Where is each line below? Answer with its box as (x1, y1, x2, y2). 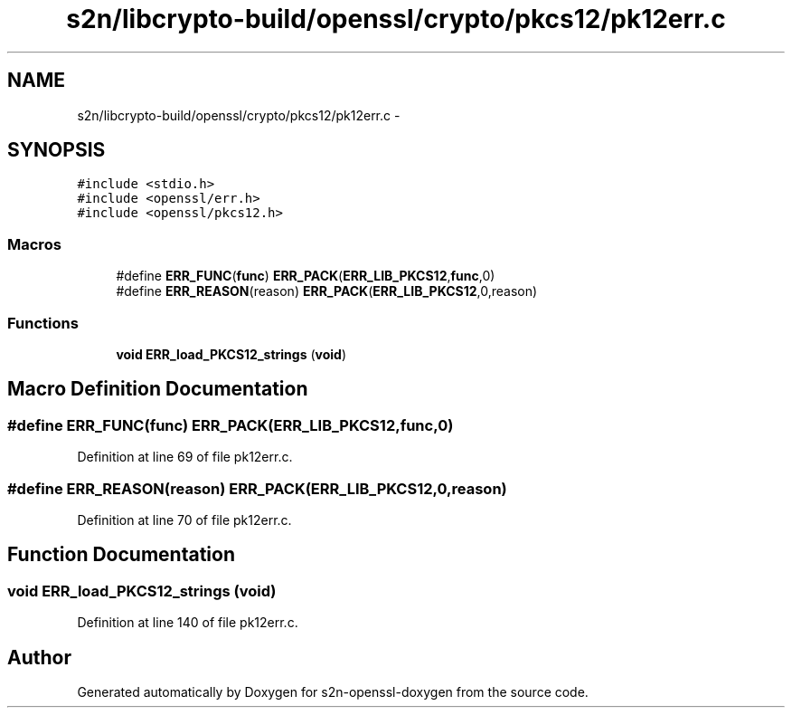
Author (7, 645, 71, 669)
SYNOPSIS (7, 138, 106, 162)
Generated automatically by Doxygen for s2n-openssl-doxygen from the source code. (77, 683, 589, 700)
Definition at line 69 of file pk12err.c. (77, 449, 293, 465)
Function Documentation (7, 543, 235, 567)
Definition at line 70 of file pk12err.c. (77, 511, 292, 528)
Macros (7, 234, 61, 253)
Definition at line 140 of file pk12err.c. (77, 615, 298, 631)
